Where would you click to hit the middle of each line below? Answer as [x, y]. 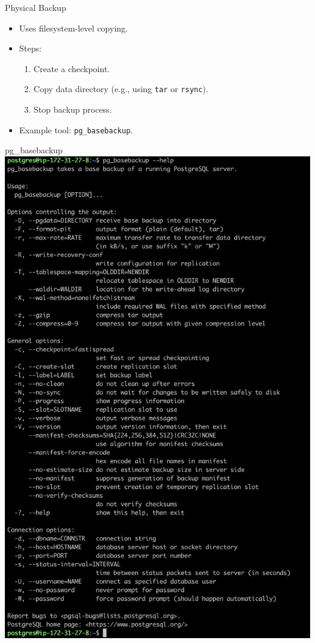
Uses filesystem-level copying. [73, 28]
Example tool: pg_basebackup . [76, 129]
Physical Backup [36, 7]
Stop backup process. [73, 109]
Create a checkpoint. [72, 68]
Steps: [30, 48]
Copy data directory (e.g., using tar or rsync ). [121, 89]
